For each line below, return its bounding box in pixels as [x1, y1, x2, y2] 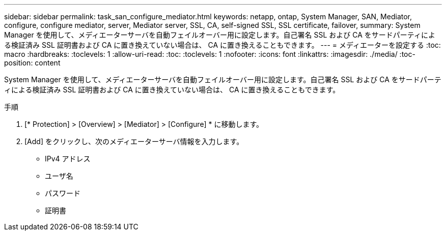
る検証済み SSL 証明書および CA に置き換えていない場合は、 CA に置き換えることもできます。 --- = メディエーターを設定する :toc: [4, 41, 441, 49]
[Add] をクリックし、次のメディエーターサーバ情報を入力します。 [24, 137, 244, 146]
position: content [4, 58, 61, 67]
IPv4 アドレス [45, 154, 91, 163]
